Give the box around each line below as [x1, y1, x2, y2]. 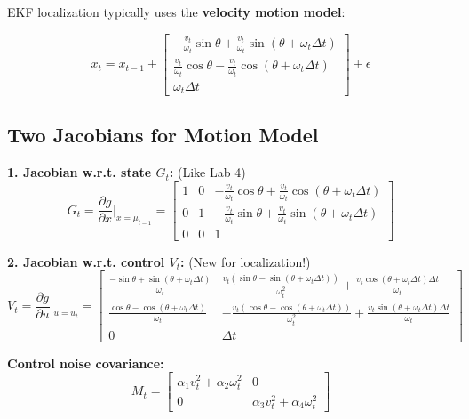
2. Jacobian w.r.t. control [7, 252, 165, 270]
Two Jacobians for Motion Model [7, 121, 319, 149]
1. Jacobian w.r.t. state [7, 163, 152, 181]
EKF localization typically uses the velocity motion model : [7, 3, 346, 20]
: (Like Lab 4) [169, 163, 246, 181]
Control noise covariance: [7, 353, 164, 372]
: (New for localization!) [180, 252, 311, 270]
